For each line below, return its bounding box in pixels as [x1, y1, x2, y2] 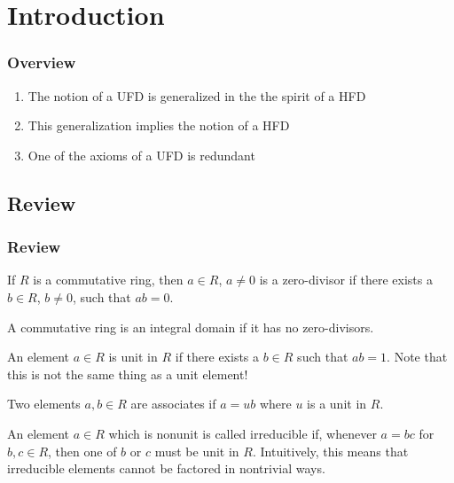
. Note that [387, 347, 448, 366]
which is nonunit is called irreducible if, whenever [108, 424, 377, 442]
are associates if [130, 394, 216, 413]
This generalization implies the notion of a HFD [27, 116, 290, 135]
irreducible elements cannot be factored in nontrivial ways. [7, 459, 325, 478]
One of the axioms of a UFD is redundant [27, 145, 255, 164]
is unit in [108, 347, 158, 366]
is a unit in [307, 394, 367, 413]
